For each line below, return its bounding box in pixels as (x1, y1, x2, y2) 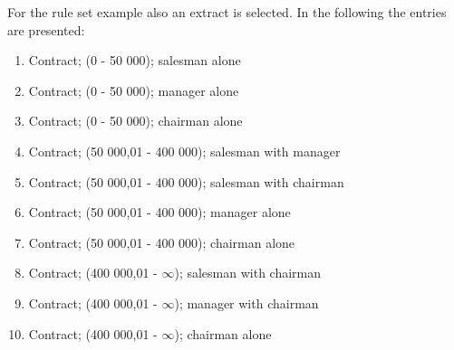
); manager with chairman (174, 293, 319, 312)
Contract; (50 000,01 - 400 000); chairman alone (28, 232, 295, 251)
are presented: (7, 20, 85, 39)
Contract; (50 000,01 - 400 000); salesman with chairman (28, 172, 344, 191)
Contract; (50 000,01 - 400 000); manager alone (28, 203, 291, 222)
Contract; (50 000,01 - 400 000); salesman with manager (28, 141, 341, 160)
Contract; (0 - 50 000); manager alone (28, 80, 239, 99)
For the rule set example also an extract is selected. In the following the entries (7, 3, 447, 21)
